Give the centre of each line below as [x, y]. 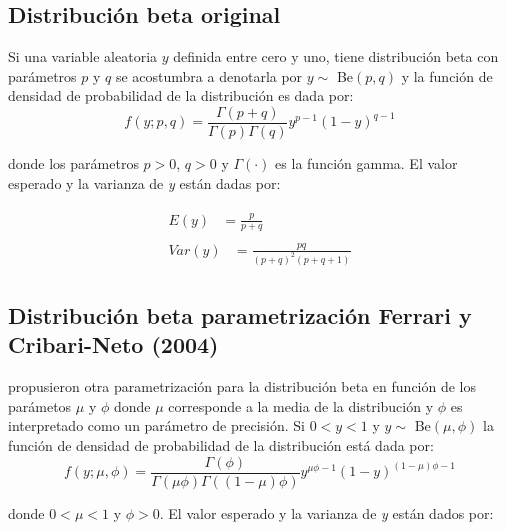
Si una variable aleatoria [83, 56]
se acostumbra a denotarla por [209, 75]
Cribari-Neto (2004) [113, 344]
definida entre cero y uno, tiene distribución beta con [336, 56]
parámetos [40, 405]
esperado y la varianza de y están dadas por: [144, 182]
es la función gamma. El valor [366, 163]
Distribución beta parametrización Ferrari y [240, 315]
